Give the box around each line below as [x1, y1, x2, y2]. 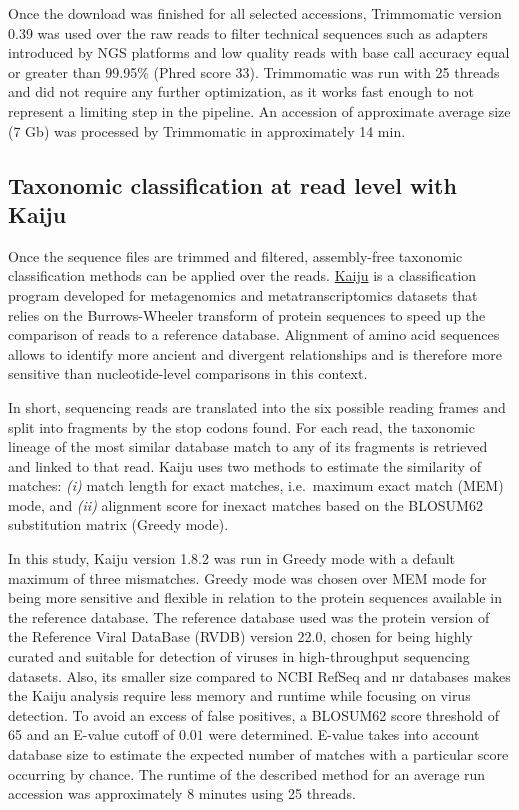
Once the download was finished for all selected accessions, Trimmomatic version [8, 3, 502, 23]
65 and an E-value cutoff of [8, 724, 175, 745]
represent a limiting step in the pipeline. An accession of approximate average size [8, 100, 511, 121]
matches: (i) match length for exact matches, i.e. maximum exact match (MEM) [8, 475, 504, 496]
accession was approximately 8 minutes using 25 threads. [8, 783, 356, 804]
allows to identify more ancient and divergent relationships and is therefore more [8, 343, 503, 364]
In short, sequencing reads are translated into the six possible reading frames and [8, 396, 506, 417]
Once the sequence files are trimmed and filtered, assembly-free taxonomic [8, 245, 463, 266]
